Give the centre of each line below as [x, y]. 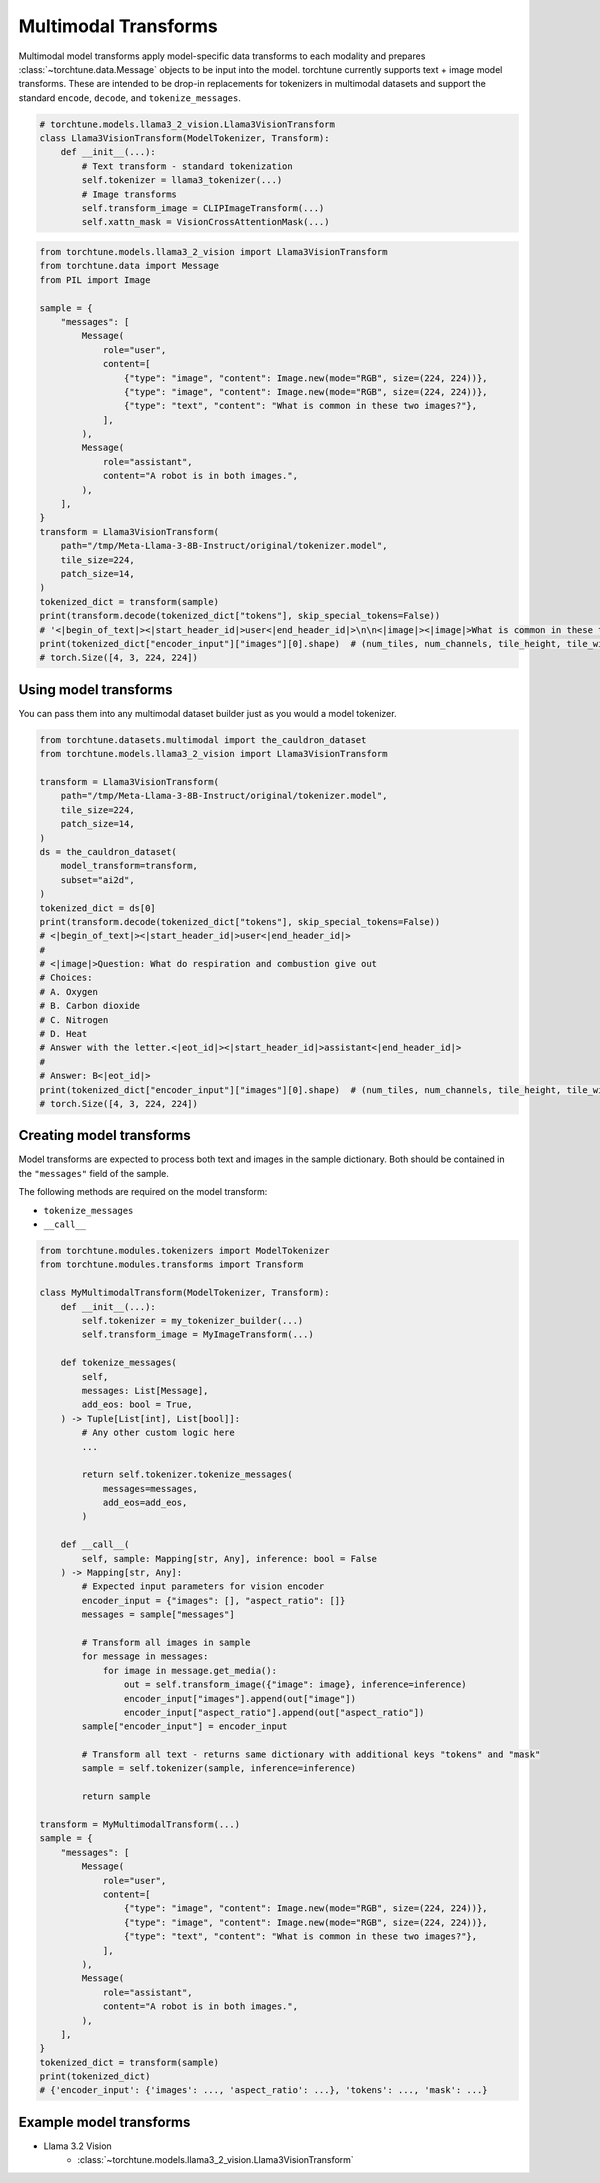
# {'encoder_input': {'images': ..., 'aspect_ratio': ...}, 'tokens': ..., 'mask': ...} [264, 2090]
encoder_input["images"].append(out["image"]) [240, 1698]
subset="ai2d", [97, 879]
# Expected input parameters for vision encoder [203, 1586]
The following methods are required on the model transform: [143, 1192]
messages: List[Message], [145, 1390]
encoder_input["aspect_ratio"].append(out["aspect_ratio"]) [274, 1712]
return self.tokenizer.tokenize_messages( [187, 1474]
